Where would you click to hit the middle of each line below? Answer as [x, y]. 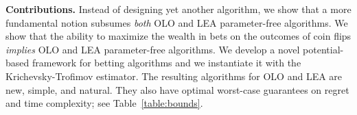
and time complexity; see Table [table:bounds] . [104, 103]
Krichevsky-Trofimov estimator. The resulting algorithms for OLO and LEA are [174, 76]
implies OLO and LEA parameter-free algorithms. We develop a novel [153, 49]
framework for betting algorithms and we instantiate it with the [166, 63]
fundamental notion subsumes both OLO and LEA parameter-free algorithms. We [177, 22]
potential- [323, 49]
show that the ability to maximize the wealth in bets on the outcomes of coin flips [178, 36]
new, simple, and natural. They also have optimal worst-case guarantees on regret [177, 89]
